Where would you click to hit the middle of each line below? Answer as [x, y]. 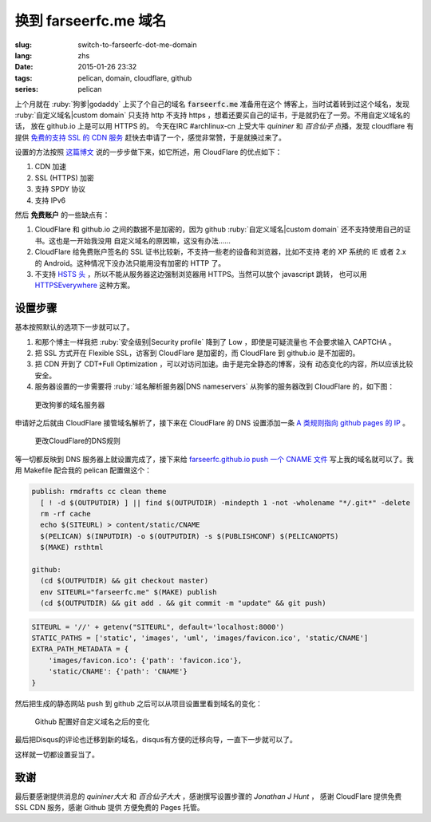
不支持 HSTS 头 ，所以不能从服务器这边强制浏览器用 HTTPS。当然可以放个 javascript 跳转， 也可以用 [201, 274]
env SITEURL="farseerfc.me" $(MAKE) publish [129, 592]
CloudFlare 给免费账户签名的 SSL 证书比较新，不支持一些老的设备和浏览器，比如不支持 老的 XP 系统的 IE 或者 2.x [220, 252]
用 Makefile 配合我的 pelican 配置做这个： [83, 470]
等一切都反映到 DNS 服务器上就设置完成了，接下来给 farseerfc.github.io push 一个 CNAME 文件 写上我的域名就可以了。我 [214, 459]
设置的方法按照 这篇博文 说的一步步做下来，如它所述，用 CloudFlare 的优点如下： [148, 152]
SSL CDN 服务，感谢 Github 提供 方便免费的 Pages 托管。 [109, 808]
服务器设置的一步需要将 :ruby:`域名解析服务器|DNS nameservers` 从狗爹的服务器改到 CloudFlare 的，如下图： [215, 386]
